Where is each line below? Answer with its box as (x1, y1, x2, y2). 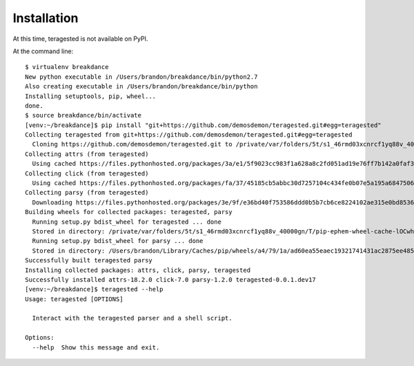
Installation (12, 10, 79, 26)
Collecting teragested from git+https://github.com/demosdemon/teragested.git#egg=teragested (25, 131, 353, 139)
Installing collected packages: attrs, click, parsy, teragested (25, 266, 251, 274)
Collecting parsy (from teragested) (25, 189, 149, 197)
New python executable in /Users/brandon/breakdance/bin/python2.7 (25, 73, 258, 81)
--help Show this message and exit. (32, 343, 160, 351)
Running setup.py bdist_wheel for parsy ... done (32, 237, 204, 245)
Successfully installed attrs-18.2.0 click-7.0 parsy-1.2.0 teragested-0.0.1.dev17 (25, 276, 317, 283)
